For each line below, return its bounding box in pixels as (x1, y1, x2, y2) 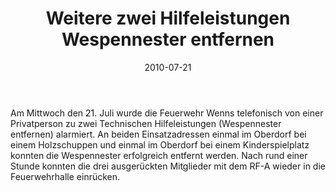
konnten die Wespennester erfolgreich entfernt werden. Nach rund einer (10, 149, 308, 161)
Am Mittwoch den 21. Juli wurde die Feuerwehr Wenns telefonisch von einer (10, 107, 324, 119)
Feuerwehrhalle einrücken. (10, 170, 121, 182)
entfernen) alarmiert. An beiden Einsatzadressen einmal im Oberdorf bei (10, 128, 307, 140)
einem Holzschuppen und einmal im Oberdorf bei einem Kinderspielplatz (10, 138, 310, 151)
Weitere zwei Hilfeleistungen (45, 7, 291, 30)
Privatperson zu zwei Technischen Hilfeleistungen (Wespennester (10, 117, 282, 129)
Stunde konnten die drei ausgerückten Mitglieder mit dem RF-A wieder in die (10, 160, 326, 172)
